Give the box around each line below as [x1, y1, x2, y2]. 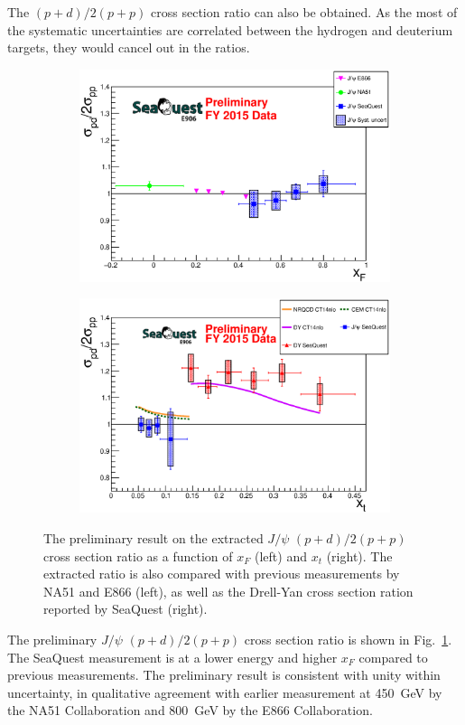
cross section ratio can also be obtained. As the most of [151, 3, 458, 21]
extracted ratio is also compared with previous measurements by [43, 564, 400, 583]
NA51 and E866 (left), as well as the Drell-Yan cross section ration [43, 581, 414, 600]
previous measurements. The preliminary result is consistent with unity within [7, 665, 441, 684]
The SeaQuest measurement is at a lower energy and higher [7, 647, 338, 666]
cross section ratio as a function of [43, 546, 233, 565]
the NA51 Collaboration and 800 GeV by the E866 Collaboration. [7, 701, 373, 720]
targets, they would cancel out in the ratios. [7, 38, 250, 57]
